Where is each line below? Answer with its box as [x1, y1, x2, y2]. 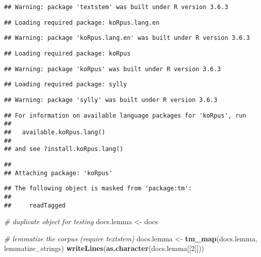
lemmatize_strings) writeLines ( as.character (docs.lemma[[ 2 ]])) [4, 243, 204, 253]
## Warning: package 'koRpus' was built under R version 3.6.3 [4, 65, 221, 73]
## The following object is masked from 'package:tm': [4, 185, 192, 192]
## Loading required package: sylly [4, 81, 127, 88]
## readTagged [4, 201, 66, 209]
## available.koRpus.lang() [4, 128, 106, 136]
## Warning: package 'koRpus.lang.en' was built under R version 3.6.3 [4, 34, 250, 42]
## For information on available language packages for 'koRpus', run [4, 112, 246, 119]
